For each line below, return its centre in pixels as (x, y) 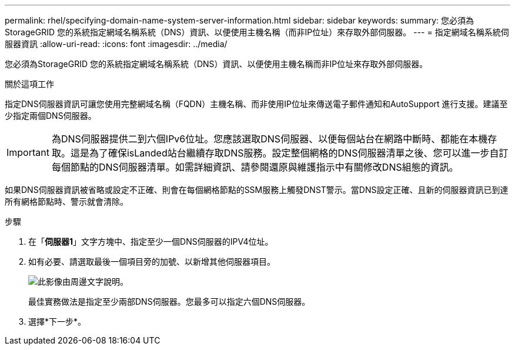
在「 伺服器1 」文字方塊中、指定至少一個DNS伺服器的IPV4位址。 (151, 241)
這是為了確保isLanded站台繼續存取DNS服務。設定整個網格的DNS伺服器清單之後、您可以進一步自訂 (289, 153)
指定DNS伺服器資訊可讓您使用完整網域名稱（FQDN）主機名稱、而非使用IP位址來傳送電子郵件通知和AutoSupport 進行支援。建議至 (256, 104)
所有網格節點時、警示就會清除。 (66, 201)
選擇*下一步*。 (57, 321)
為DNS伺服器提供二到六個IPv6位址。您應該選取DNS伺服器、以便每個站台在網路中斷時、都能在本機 (270, 139)
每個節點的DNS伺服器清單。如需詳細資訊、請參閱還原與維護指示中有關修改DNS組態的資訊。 (255, 167)
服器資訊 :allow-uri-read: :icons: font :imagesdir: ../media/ (116, 44)
